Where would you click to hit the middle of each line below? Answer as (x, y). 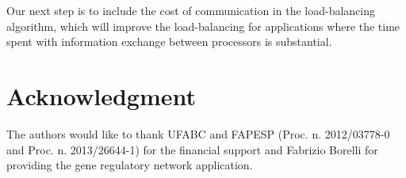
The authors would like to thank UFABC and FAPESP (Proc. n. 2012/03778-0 (198, 133)
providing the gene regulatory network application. (130, 165)
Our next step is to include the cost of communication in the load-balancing (191, 10)
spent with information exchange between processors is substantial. (169, 42)
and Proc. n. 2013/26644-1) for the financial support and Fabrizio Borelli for (192, 149)
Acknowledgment (101, 95)
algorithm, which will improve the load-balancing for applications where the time (203, 26)
